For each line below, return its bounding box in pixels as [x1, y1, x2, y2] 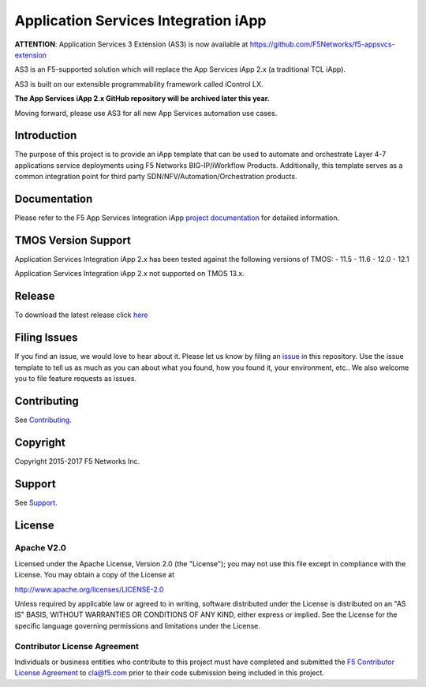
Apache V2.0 [14, 543, 67, 554]
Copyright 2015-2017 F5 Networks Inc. [14, 456, 140, 465]
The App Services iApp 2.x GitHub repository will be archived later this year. [14, 94, 270, 103]
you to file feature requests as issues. [14, 373, 137, 383]
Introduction [14, 129, 77, 142]
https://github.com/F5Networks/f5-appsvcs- [249, 39, 395, 49]
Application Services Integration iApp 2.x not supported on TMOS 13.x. [14, 269, 245, 278]
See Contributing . [14, 415, 73, 424]
